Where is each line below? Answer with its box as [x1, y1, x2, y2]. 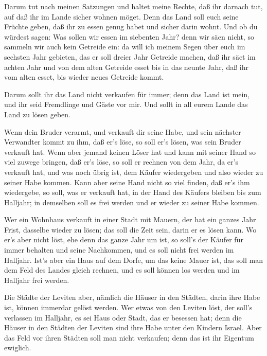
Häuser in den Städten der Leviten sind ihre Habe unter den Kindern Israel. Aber [4, 322, 262, 333]
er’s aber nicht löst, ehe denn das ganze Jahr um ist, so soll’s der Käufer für [4, 234, 243, 245]
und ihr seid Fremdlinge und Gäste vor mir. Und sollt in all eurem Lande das [4, 99, 248, 110]
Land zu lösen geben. [4, 109, 70, 119]
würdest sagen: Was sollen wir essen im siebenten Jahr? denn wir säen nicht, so [4, 31, 254, 42]
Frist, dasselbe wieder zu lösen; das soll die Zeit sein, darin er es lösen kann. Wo [4, 224, 257, 235]
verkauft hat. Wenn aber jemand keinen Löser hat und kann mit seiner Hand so [4, 146, 256, 157]
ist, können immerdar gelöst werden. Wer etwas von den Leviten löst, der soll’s [4, 302, 253, 313]
